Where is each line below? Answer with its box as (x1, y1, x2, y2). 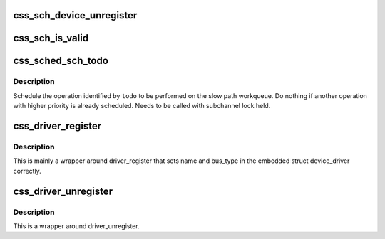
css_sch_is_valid (13, 32, 89, 44)
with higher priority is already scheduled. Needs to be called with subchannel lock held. (13, 102, 271, 110)
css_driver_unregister (13, 185, 113, 197)
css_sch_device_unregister (13, 9, 138, 21)
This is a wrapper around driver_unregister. (13, 221, 140, 230)
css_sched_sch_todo (13, 55, 108, 67)
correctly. (13, 166, 42, 175)
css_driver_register (13, 120, 102, 132)
